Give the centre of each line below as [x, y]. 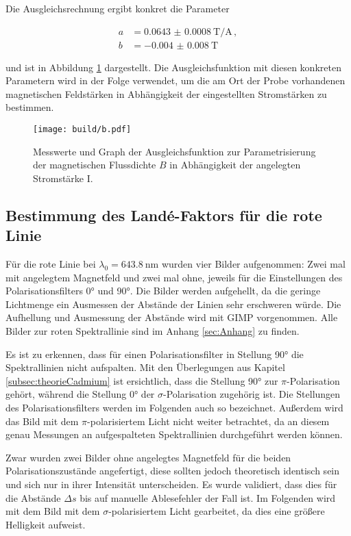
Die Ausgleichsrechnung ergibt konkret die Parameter [118, 8]
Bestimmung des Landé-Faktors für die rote [164, 215]
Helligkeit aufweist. [46, 524]
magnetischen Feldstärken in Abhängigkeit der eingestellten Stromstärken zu [166, 93]
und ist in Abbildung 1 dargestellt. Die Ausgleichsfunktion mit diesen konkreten [173, 67]
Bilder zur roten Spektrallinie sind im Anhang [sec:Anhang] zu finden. [153, 331]
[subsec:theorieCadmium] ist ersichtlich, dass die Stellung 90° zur [142, 380]
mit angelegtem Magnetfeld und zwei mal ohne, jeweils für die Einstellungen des [174, 277]
